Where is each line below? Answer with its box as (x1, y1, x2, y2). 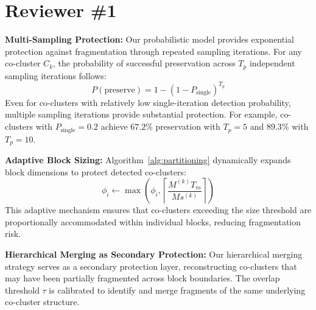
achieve (100, 120, 128, 133)
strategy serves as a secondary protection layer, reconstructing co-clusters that (5, 259, 297, 272)
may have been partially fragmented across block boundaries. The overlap (5, 272, 280, 284)
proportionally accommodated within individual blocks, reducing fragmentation (5, 215, 301, 228)
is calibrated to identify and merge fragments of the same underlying (49, 283, 306, 296)
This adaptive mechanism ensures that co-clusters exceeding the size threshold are (5, 203, 312, 216)
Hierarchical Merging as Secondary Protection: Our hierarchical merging (5, 247, 303, 260)
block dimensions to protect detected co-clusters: (5, 165, 186, 178)
